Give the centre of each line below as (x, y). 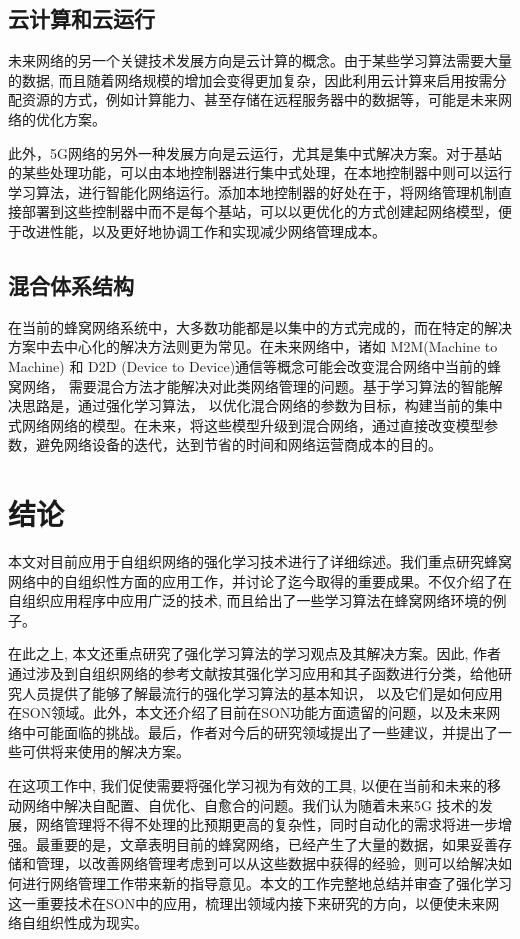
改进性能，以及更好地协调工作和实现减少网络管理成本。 (203, 230)
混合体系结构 (71, 284)
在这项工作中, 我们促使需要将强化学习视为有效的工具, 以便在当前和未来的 (248, 784)
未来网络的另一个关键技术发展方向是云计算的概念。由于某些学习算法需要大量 (260, 60)
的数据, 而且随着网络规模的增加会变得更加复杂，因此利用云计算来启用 (236, 79)
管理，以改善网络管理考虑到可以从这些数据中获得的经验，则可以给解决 (266, 863)
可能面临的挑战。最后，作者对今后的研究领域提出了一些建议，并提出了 (266, 731)
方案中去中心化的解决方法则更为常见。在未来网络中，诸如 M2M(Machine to (253, 346)
